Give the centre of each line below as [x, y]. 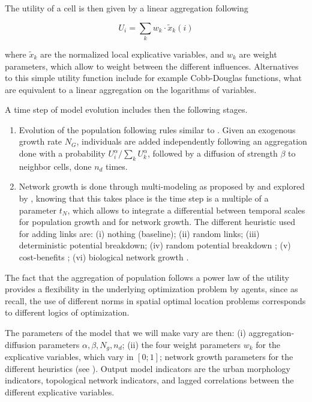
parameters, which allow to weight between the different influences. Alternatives [152, 66]
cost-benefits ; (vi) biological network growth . [104, 257]
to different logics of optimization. [67, 312]
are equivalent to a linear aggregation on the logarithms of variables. [131, 89]
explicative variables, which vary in [69, 357]
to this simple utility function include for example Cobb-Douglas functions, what [153, 78]
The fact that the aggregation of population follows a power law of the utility [147, 277]
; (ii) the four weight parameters [181, 344]
